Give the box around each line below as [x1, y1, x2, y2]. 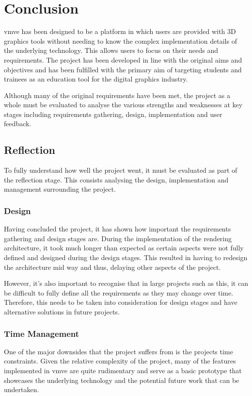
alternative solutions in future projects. [4, 307, 120, 317]
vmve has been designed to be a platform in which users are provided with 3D [4, 26, 236, 36]
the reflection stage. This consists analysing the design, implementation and [4, 174, 229, 184]
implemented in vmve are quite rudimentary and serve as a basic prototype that [4, 365, 242, 376]
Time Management [4, 327, 79, 339]
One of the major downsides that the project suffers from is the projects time [4, 346, 233, 356]
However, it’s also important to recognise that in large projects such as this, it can [4, 278, 248, 288]
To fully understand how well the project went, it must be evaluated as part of [4, 165, 237, 175]
